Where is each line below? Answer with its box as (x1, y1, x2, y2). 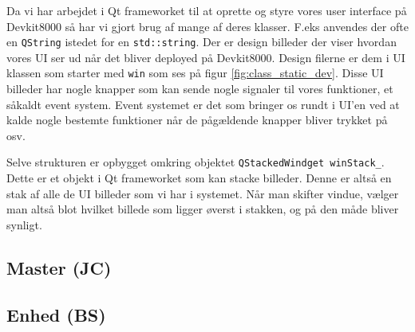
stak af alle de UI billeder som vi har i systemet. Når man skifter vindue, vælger (6, 185, 399, 201)
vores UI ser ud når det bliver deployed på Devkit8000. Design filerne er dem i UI (6, 49, 405, 65)
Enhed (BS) (6, 302, 106, 326)
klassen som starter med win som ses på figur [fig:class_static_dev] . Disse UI (6, 64, 384, 81)
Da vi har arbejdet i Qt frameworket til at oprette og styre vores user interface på (6, 2, 407, 18)
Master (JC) (6, 255, 112, 279)
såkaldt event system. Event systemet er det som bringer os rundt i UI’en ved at (6, 96, 400, 112)
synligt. (6, 216, 42, 232)
